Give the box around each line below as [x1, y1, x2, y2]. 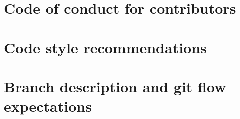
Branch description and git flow [4, 76, 226, 96]
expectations [4, 96, 92, 116]
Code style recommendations [4, 37, 207, 57]
